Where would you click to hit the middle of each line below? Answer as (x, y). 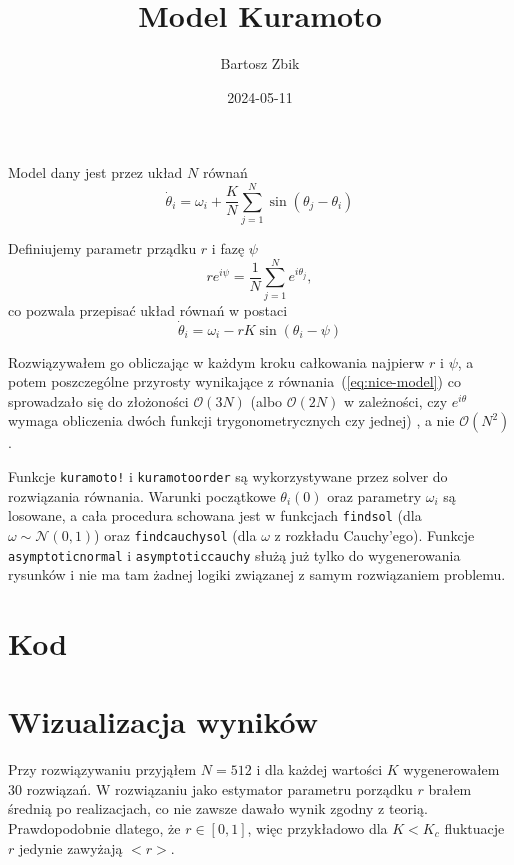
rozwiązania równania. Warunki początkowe (142, 495)
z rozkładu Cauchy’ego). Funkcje (374, 534)
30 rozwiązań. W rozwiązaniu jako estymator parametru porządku (210, 788)
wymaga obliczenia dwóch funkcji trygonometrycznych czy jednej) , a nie (231, 420)
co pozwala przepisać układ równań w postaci (148, 309)
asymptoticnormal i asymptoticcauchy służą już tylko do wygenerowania (234, 554)
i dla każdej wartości (319, 769)
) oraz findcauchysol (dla (175, 534)
